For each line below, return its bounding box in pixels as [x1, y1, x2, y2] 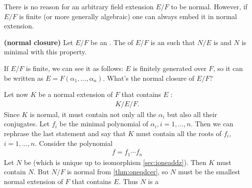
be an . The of [90, 37, 134, 47]
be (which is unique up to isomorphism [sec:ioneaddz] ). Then [23, 157, 206, 167]
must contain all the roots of [136, 128, 222, 138]
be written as [4, 72, 44, 83]
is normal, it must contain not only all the [30, 109, 157, 119]
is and [213, 37, 232, 47]
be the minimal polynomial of [59, 118, 148, 129]
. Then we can [190, 118, 233, 129]
